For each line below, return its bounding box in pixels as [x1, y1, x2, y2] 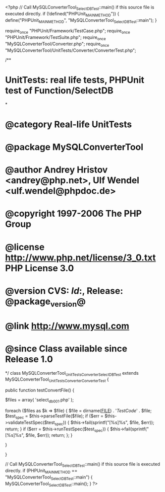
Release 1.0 [5, 353, 53, 365]
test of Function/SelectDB [5, 84, 114, 96]
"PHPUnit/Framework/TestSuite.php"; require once [5, 34, 106, 41]
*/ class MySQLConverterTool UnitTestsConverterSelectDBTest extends [5, 370, 139, 377]
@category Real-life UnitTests [5, 119, 132, 130]
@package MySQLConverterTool [5, 142, 144, 153]
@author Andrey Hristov [5, 164, 108, 175]
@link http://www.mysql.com [5, 320, 130, 331]
